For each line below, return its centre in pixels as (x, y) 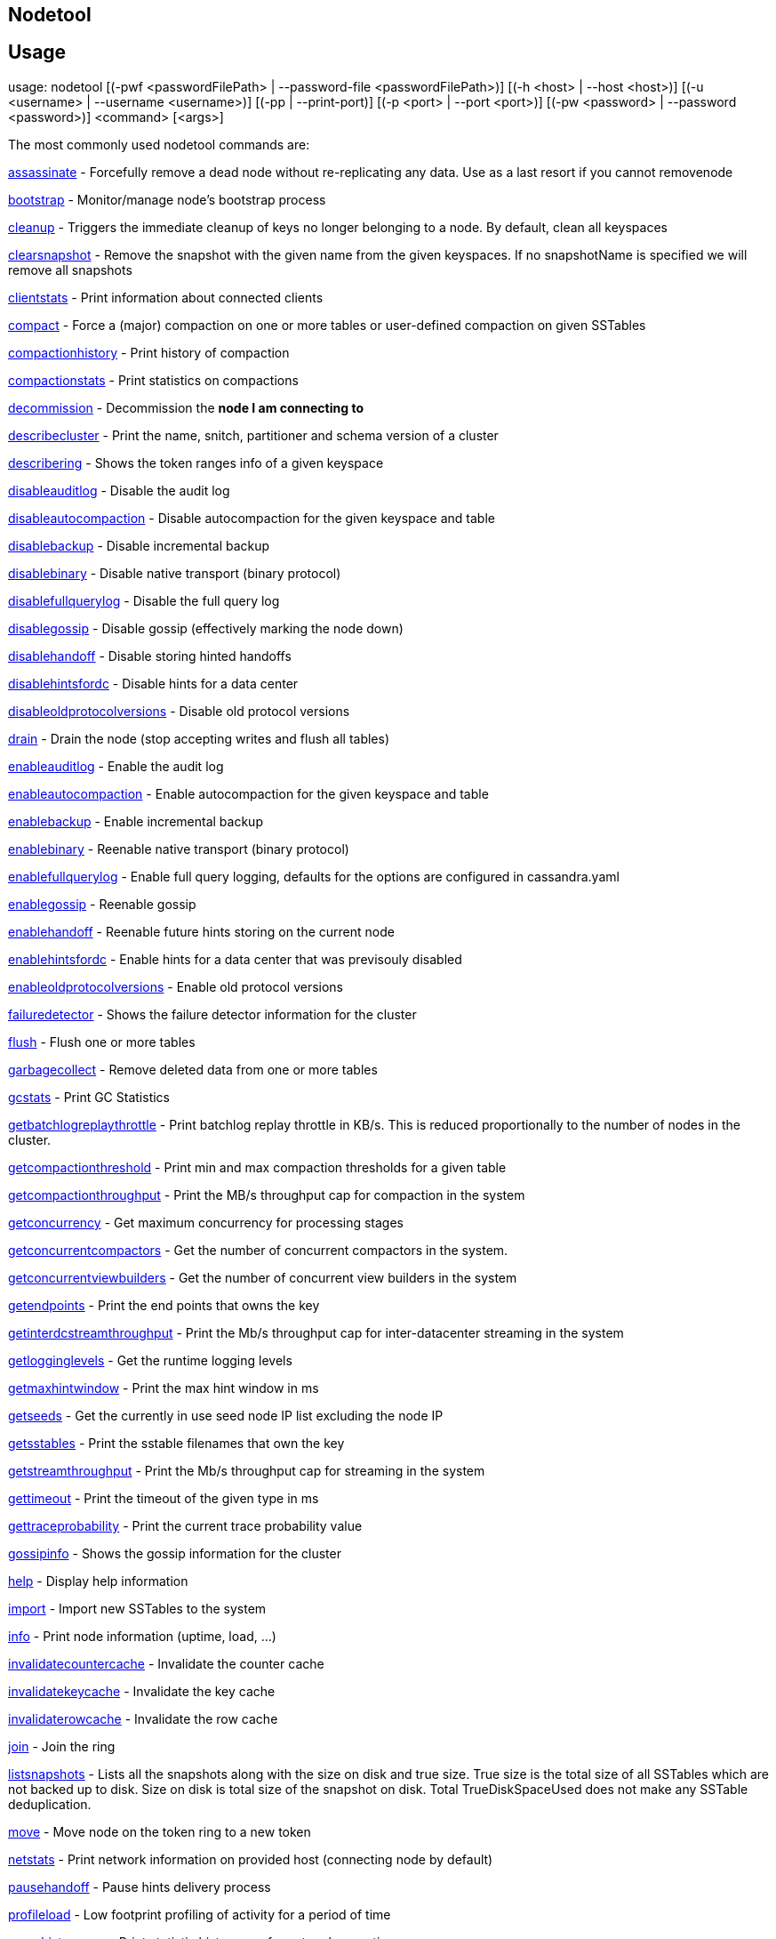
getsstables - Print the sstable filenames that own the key (176, 1443)
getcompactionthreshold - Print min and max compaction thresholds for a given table (257, 1167)
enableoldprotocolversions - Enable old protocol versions (176, 986)
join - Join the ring (62, 1746)
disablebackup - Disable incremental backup (139, 545)
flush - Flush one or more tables (102, 1042)
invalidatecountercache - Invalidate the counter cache (166, 1663)
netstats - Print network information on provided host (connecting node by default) (251, 1859)
